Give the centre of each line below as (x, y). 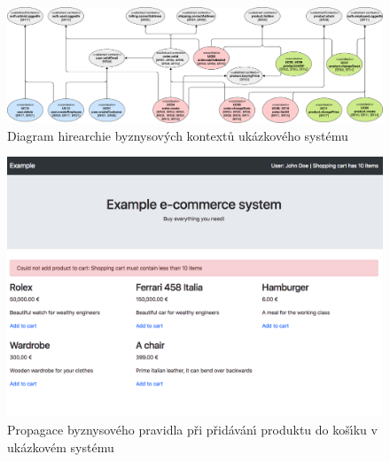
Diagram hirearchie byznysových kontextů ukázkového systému (178, 135)
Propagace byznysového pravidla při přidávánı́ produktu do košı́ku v (192, 430)
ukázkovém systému (61, 447)
